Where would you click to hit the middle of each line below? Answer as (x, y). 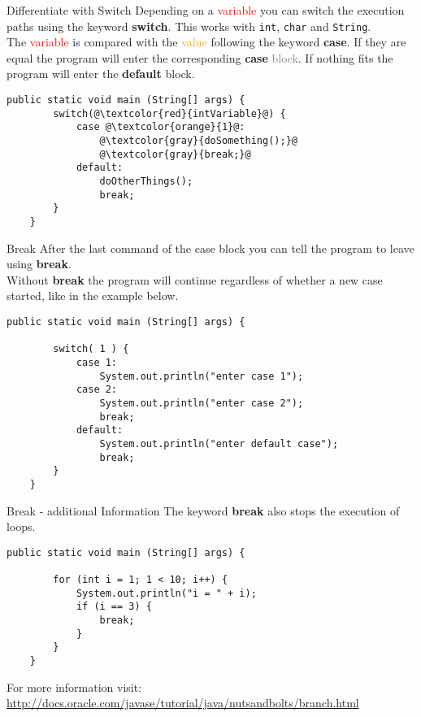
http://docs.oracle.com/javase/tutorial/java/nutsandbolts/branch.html (183, 703)
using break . (39, 264)
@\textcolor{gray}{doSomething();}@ (198, 141)
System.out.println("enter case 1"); (202, 376)
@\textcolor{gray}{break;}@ (175, 154)
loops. (21, 526)
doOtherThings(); (146, 181)
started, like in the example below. (93, 295)
